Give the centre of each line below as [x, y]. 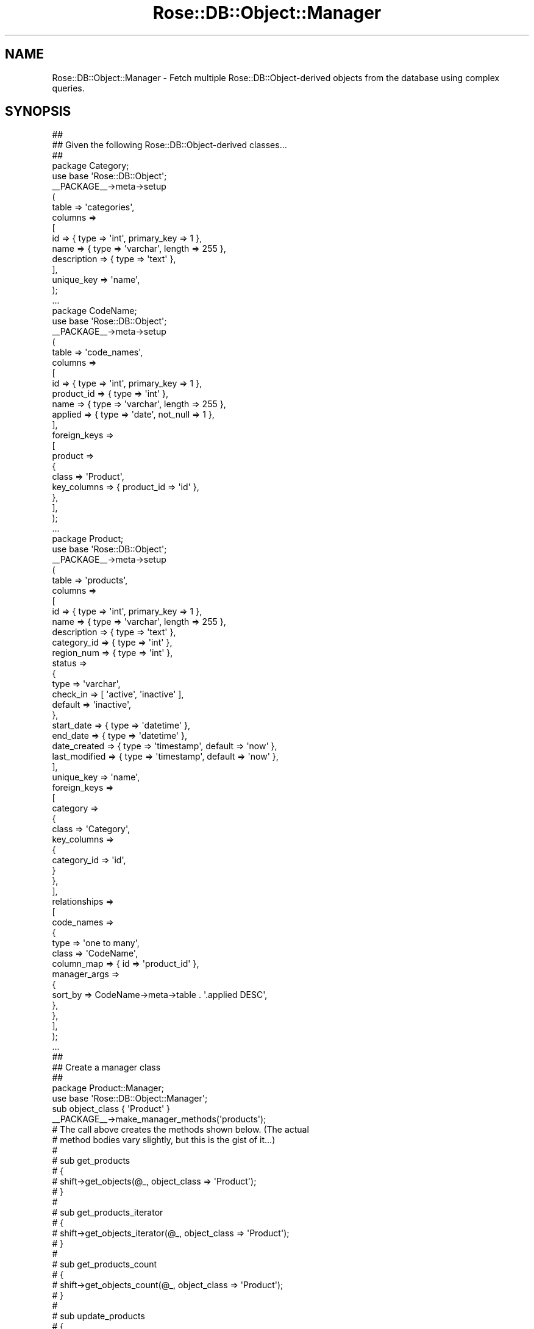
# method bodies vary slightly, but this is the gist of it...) [164, 1140]
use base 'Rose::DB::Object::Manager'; [130, 1099]
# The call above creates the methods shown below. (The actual [180, 1130]
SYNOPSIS [38, 112]
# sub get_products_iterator [108, 1213]
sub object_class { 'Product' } [111, 1109]
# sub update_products [98, 1316]
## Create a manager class [106, 1067]
